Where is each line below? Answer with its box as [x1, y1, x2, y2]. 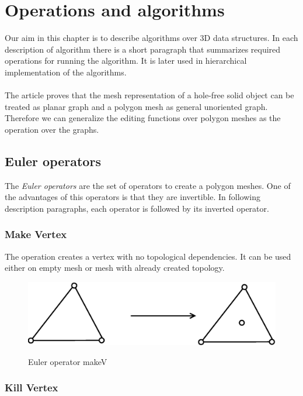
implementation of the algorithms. [5, 66, 127, 78]
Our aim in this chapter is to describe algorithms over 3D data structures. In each [5, 32, 298, 44]
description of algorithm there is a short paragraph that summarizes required [5, 43, 281, 55]
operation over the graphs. [5, 123, 99, 135]
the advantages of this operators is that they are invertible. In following [5, 191, 260, 203]
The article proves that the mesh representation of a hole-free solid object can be [5, 89, 294, 101]
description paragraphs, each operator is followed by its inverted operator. [5, 202, 269, 214]
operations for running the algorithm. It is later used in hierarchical [5, 54, 247, 67]
